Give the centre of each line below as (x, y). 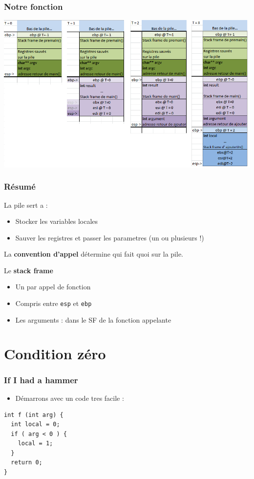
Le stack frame (29, 270)
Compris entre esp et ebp (53, 303)
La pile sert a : (26, 205)
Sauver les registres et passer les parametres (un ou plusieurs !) (110, 237)
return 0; (27, 463)
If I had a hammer (41, 380)
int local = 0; (35, 425)
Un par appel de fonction (53, 287)
